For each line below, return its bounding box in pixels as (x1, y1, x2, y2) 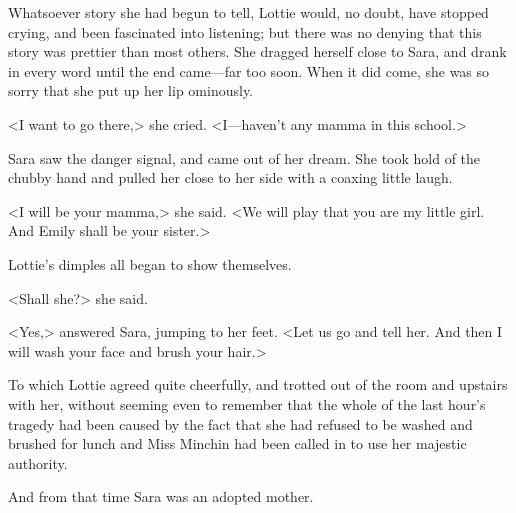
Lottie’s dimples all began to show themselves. (8, 253, 292, 274)
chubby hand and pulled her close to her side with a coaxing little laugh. (8, 167, 453, 188)
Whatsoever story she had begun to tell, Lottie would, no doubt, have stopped (8, 2, 489, 22)
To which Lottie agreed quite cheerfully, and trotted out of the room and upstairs (8, 374, 508, 395)
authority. (8, 452, 68, 473)
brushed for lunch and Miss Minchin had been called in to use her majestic (8, 433, 467, 454)
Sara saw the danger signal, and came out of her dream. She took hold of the (8, 147, 481, 168)
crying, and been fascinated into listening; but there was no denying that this (8, 21, 482, 42)
